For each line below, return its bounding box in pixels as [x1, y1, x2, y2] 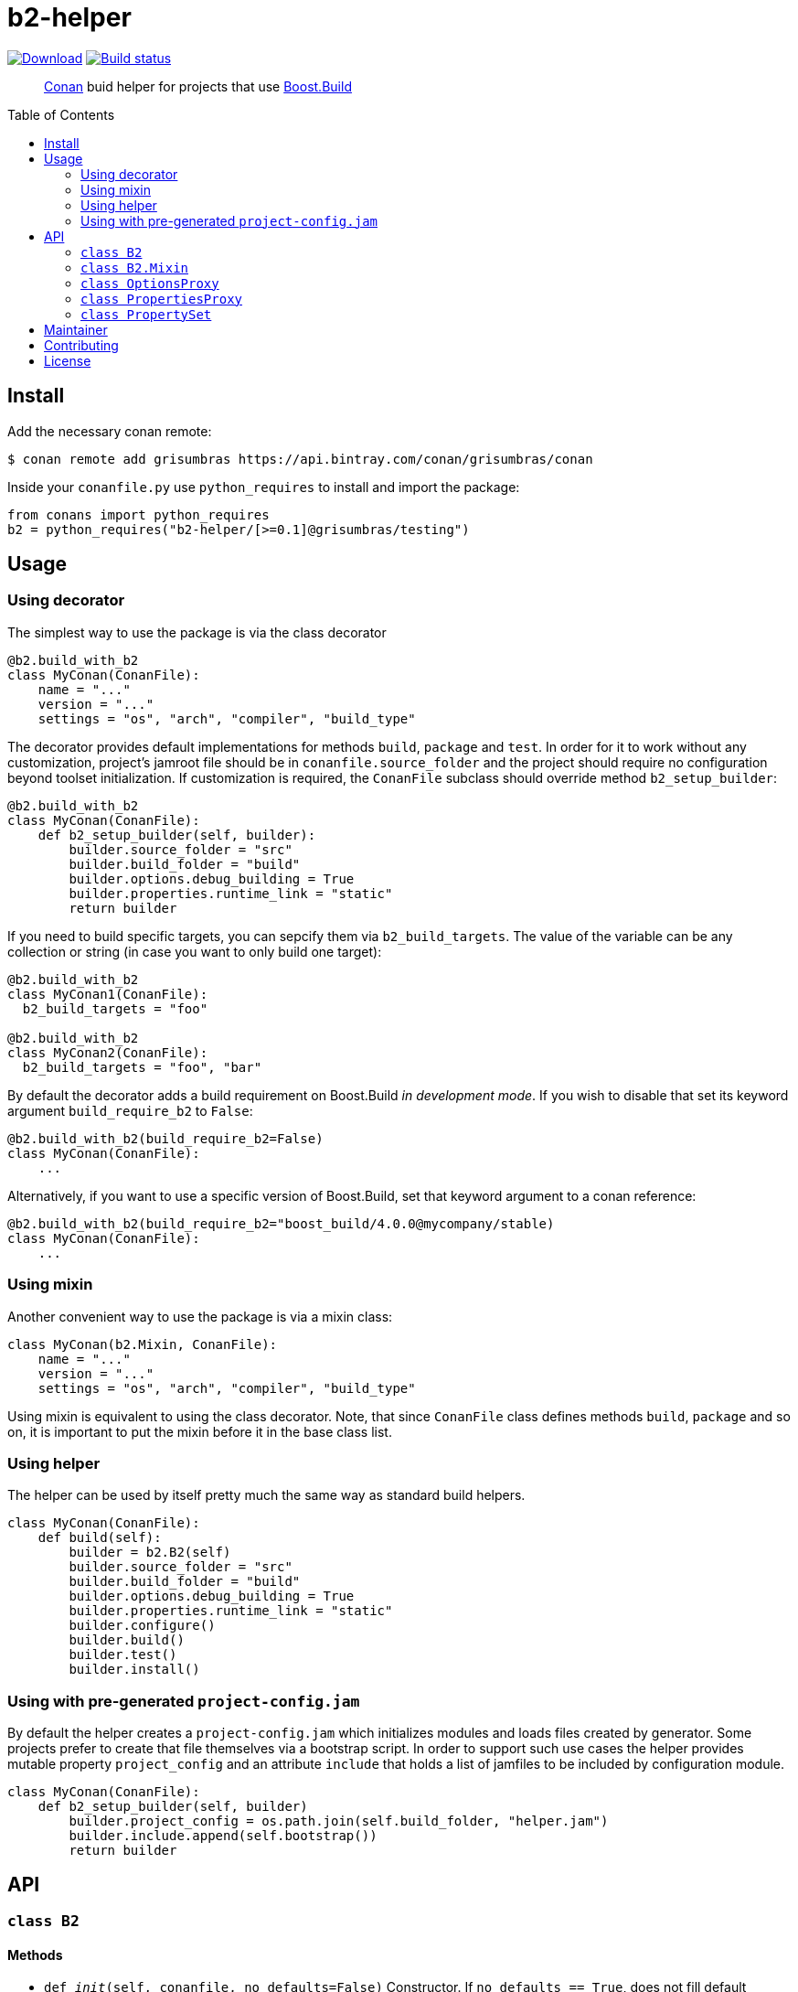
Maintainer [44, 321, 108, 337]
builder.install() [69, 1662, 200, 1677]
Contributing [44, 337, 119, 353]
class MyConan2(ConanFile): [7, 1044, 208, 1060]
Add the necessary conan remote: [7, 423, 212, 439]
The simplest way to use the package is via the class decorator [7, 624, 387, 640]
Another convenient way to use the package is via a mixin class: [7, 1308, 393, 1324]
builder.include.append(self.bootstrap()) [69, 1828, 378, 1844]
